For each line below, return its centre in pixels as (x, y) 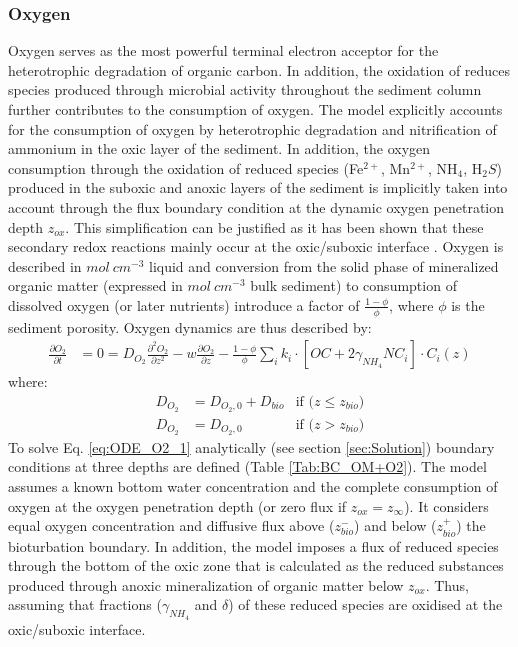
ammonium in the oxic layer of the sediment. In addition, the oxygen (219, 148)
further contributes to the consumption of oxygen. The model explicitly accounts (255, 109)
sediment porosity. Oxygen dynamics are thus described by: (190, 326)
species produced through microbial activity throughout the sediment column (245, 89)
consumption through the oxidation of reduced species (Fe (186, 167)
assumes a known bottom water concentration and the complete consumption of (253, 485)
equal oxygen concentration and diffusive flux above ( (171, 525)
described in (45, 265)
